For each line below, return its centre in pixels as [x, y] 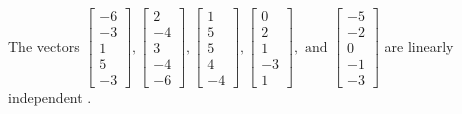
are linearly [419, 45]
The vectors [44, 45]
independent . [50, 97]
